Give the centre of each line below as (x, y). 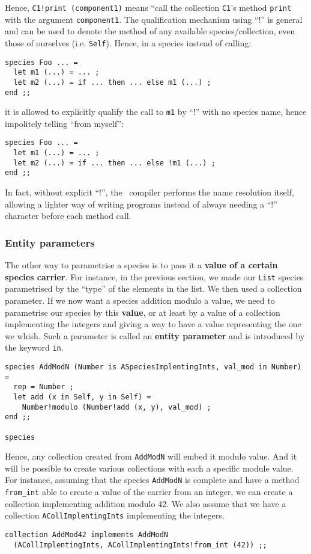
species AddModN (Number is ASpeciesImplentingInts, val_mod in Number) (153, 367)
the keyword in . (34, 347)
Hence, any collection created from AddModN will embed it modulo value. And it (151, 456)
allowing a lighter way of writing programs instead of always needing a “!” (141, 204)
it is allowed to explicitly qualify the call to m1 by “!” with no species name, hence (156, 112)
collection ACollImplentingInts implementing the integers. (115, 515)
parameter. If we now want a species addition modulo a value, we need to (140, 300)
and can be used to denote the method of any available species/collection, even (150, 31)
